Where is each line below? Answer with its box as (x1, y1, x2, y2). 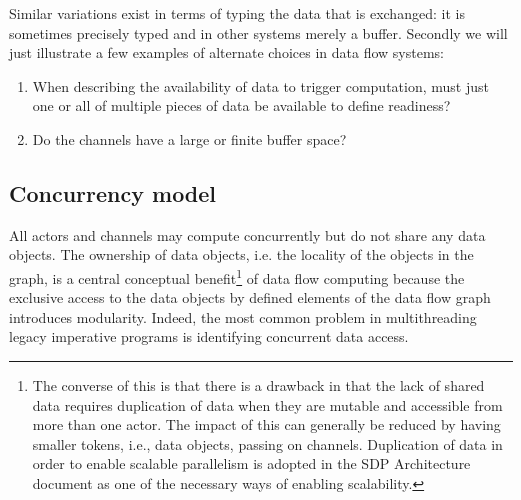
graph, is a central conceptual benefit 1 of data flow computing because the (9, 264, 465, 288)
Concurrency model (9, 177, 217, 208)
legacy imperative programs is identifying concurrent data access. (9, 326, 409, 347)
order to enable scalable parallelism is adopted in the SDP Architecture (32, 453, 471, 474)
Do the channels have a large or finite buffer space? (32, 128, 347, 149)
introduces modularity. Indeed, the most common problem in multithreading (9, 306, 477, 327)
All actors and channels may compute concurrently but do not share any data (9, 224, 486, 245)
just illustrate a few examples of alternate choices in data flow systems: (9, 42, 444, 63)
